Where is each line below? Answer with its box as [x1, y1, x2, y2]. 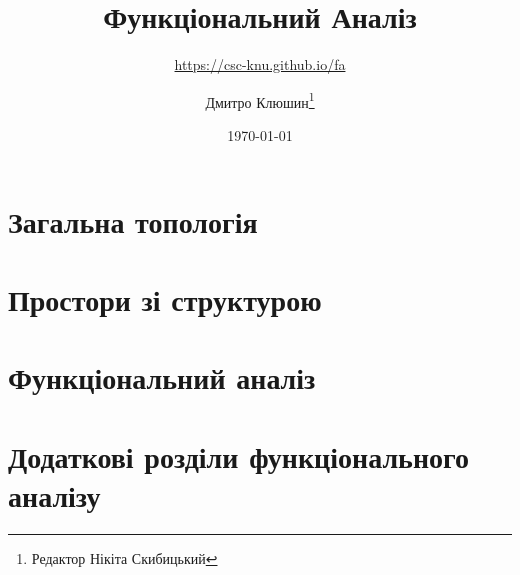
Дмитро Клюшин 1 [205, 88, 315, 112]
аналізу [8, 474, 101, 515]
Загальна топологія [8, 200, 258, 241]
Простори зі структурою [8, 278, 322, 319]
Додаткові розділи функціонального [8, 435, 470, 476]
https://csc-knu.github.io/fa [174, 54, 346, 75]
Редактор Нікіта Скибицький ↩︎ [31, 547, 218, 568]
